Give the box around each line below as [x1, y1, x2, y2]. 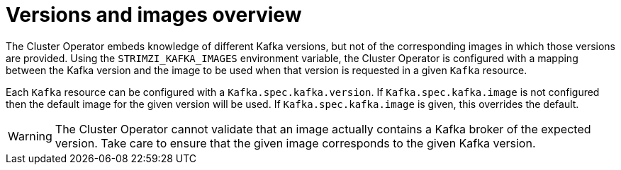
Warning [8, 128, 52, 143]
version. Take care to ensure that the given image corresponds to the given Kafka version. [55, 135, 536, 150]
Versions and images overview [6, 3, 302, 27]
